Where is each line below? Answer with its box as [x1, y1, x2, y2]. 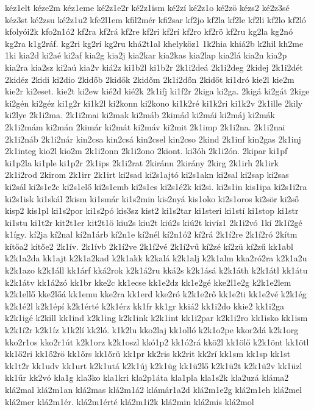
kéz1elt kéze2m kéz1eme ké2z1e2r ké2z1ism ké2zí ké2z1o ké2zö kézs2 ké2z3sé [5, 1, 290, 13]
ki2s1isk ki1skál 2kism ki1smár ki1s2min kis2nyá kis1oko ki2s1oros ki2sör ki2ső [5, 192, 299, 205]
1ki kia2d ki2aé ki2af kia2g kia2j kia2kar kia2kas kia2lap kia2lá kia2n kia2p [5, 49, 287, 62]
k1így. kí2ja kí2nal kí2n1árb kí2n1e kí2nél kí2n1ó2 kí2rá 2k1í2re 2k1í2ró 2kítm [5, 228, 298, 241]
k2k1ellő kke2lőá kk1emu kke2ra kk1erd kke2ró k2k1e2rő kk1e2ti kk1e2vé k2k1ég [5, 288, 307, 300]
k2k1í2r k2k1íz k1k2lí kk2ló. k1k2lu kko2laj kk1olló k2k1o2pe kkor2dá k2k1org [5, 323, 299, 336]
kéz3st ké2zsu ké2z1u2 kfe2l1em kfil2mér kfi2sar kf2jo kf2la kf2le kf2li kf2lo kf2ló [5, 13, 306, 26]
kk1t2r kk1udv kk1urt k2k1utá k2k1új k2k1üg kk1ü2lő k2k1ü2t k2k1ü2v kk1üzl [5, 359, 302, 372]
